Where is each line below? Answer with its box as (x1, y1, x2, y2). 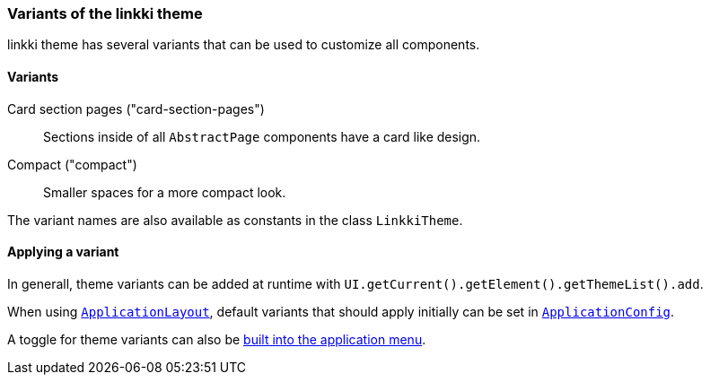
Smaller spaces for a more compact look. (43, 184, 286, 200)
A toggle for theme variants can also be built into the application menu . (7, 331, 426, 347)
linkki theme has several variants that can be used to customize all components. (7, 37, 480, 53)
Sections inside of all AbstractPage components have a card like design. (43, 128, 481, 144)
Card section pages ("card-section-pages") (7, 100, 265, 117)
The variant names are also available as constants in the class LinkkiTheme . (7, 212, 463, 228)
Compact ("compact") (7, 156, 137, 172)
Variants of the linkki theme (7, 4, 203, 22)
